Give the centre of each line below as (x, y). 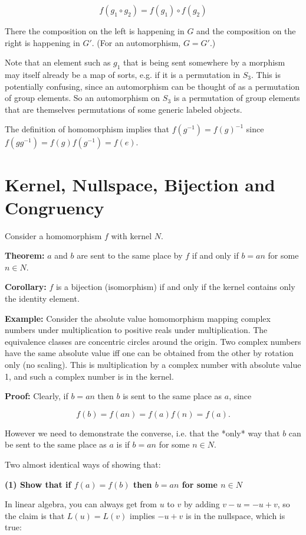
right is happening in (42, 42)
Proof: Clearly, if (37, 396)
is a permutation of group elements (237, 98)
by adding (202, 504)
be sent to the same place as (56, 444)
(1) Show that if (38, 484)
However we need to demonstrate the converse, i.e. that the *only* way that (142, 433)
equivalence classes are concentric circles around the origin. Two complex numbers (153, 341)
